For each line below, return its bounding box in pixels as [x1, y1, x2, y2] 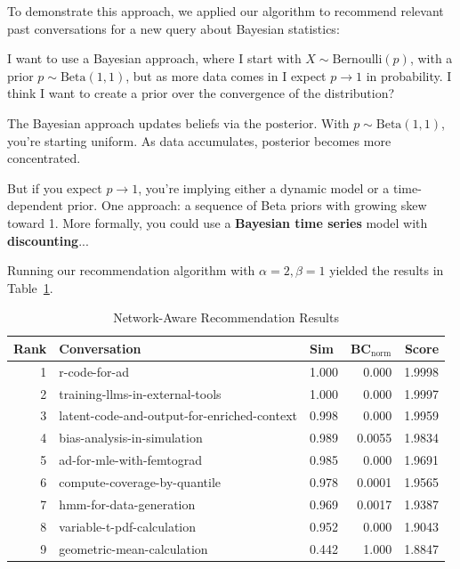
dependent [7, 196, 64, 215]
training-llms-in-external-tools [59, 384, 222, 402]
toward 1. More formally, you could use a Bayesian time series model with [7, 213, 428, 232]
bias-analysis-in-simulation [59, 428, 203, 447]
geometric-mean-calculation [59, 539, 208, 557]
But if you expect [7, 178, 102, 197]
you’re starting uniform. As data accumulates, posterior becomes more [7, 131, 391, 150]
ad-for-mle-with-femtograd [59, 451, 203, 469]
